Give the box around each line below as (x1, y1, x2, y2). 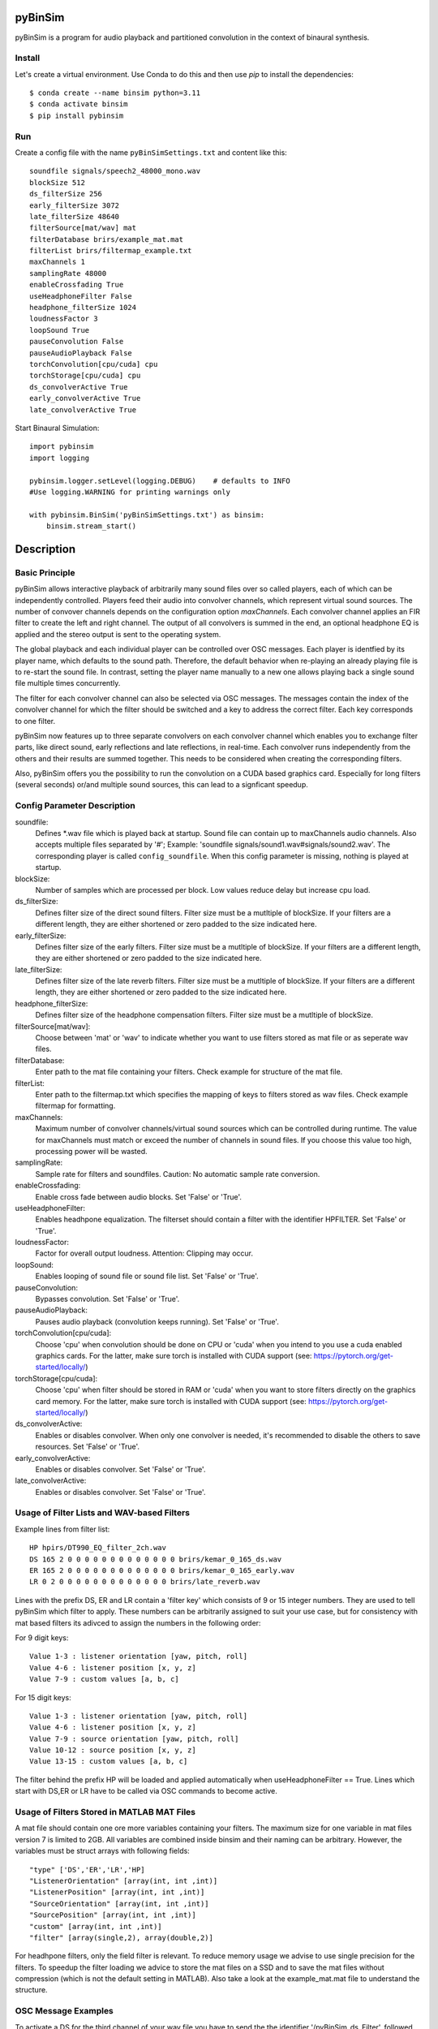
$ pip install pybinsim (29, 110, 124, 120)
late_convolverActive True (29, 405, 137, 414)
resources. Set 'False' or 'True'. (35, 1441, 140, 1452)
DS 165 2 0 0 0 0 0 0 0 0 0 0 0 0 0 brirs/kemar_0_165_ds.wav (29, 1554, 282, 1564)
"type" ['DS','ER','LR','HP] (29, 1865, 145, 1874)
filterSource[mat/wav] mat (29, 223, 137, 233)
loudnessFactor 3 (29, 314, 98, 324)
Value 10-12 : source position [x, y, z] (29, 1746, 196, 1755)
